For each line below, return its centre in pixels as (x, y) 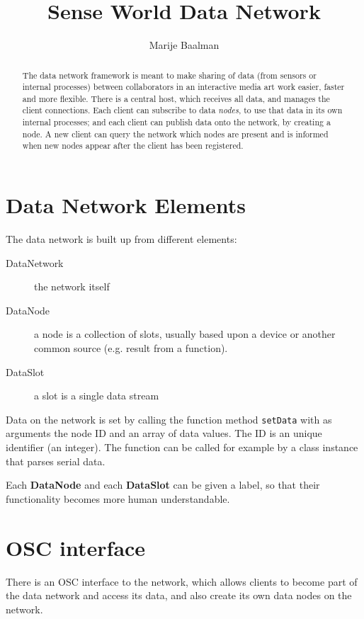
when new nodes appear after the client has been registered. (133, 146)
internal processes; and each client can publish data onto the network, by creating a (176, 122)
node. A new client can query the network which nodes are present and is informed (175, 134)
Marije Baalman (184, 45)
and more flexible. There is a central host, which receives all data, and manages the (176, 98)
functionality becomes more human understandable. (118, 498)
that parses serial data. (56, 461)
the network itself (72, 286)
